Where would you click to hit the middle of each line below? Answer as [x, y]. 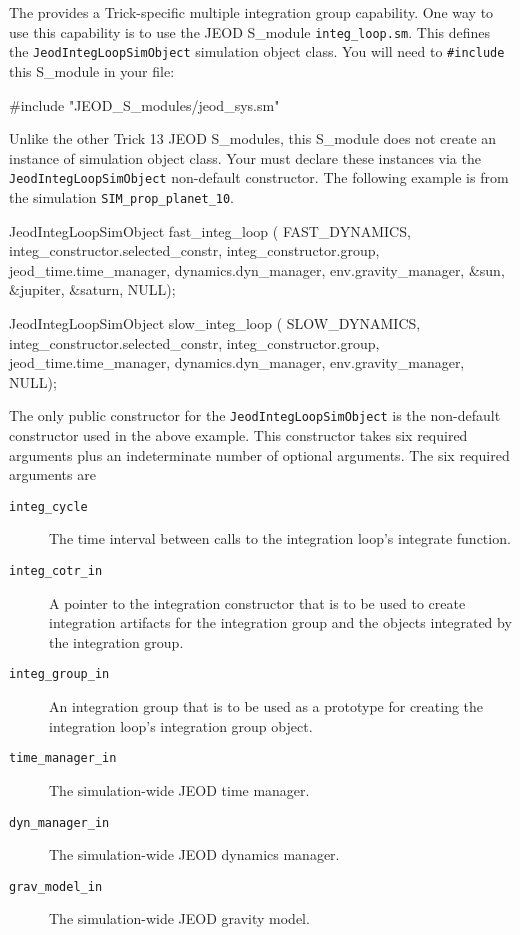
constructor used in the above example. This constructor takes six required [238, 435]
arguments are [52, 474]
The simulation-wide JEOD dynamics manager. [194, 854]
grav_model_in [56, 886]
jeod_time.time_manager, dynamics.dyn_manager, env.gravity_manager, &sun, [257, 269]
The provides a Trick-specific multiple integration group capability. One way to [251, 12]
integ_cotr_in [56, 571]
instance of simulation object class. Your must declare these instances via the [245, 157]
